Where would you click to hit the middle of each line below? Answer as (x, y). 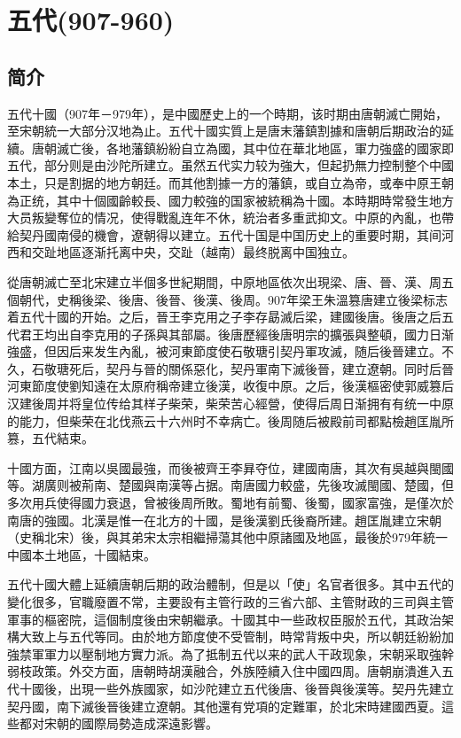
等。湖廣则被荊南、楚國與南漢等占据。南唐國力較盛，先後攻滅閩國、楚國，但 (230, 485)
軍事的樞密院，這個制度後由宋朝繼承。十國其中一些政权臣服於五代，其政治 (224, 619)
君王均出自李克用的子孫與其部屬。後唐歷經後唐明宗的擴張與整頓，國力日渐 (236, 334)
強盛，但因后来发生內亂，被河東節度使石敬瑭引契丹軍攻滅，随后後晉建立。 (224, 351)
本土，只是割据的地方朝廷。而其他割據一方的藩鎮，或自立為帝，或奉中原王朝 (230, 182)
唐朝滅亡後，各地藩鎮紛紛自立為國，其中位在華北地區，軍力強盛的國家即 (242, 148)
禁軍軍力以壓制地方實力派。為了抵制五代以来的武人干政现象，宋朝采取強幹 (236, 653)
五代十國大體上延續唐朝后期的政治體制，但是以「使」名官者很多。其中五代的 (230, 584)
